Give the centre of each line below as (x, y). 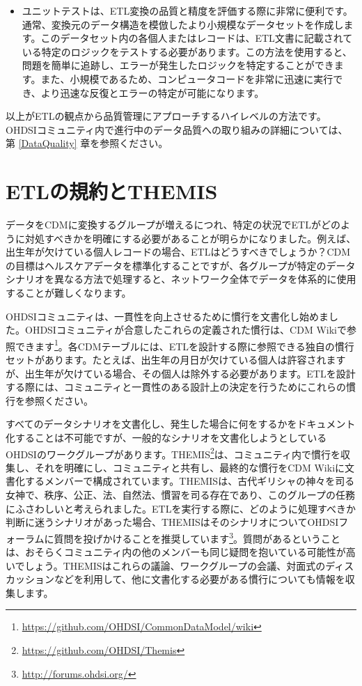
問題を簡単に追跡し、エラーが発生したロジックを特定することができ (178, 65)
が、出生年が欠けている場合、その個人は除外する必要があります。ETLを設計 (181, 373)
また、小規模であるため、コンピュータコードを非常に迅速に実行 (187, 78)
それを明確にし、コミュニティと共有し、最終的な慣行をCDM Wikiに (190, 467)
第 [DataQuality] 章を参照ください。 (87, 143)
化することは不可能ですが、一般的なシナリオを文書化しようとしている (166, 438)
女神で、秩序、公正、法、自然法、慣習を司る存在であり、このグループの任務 (180, 495)
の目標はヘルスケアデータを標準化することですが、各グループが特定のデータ (181, 265)
